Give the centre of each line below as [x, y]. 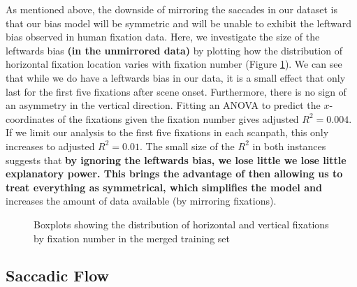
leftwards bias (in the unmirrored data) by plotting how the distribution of [174, 50]
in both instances [289, 146]
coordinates [30, 118]
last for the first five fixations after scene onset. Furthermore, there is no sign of [176, 91]
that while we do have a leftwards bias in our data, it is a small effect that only [176, 77]
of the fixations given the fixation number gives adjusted [178, 118]
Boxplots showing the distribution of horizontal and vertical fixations [181, 224]
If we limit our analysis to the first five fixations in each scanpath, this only [167, 132]
